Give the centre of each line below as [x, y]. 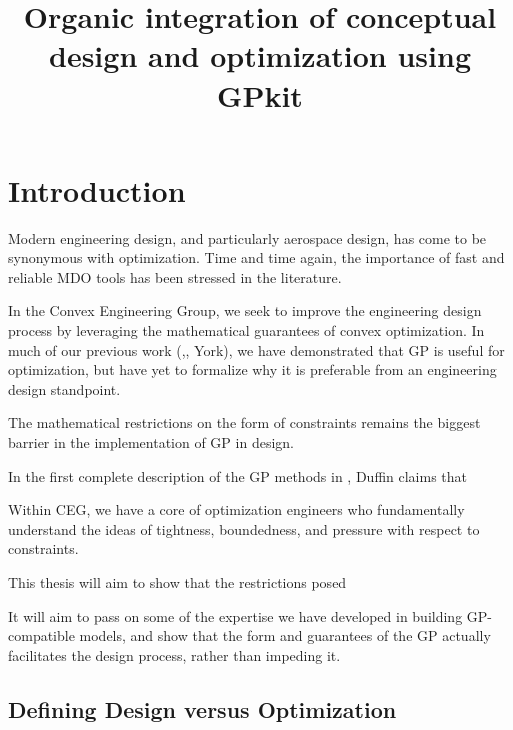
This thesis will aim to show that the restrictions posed [177, 582]
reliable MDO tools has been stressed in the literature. [175, 276]
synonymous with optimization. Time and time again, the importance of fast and [256, 257]
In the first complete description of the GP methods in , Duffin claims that [238, 475]
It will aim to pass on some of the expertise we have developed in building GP [248, 615]
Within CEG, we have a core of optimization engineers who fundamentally [236, 509]
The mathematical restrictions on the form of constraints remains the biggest [244, 422]
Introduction [97, 189]
